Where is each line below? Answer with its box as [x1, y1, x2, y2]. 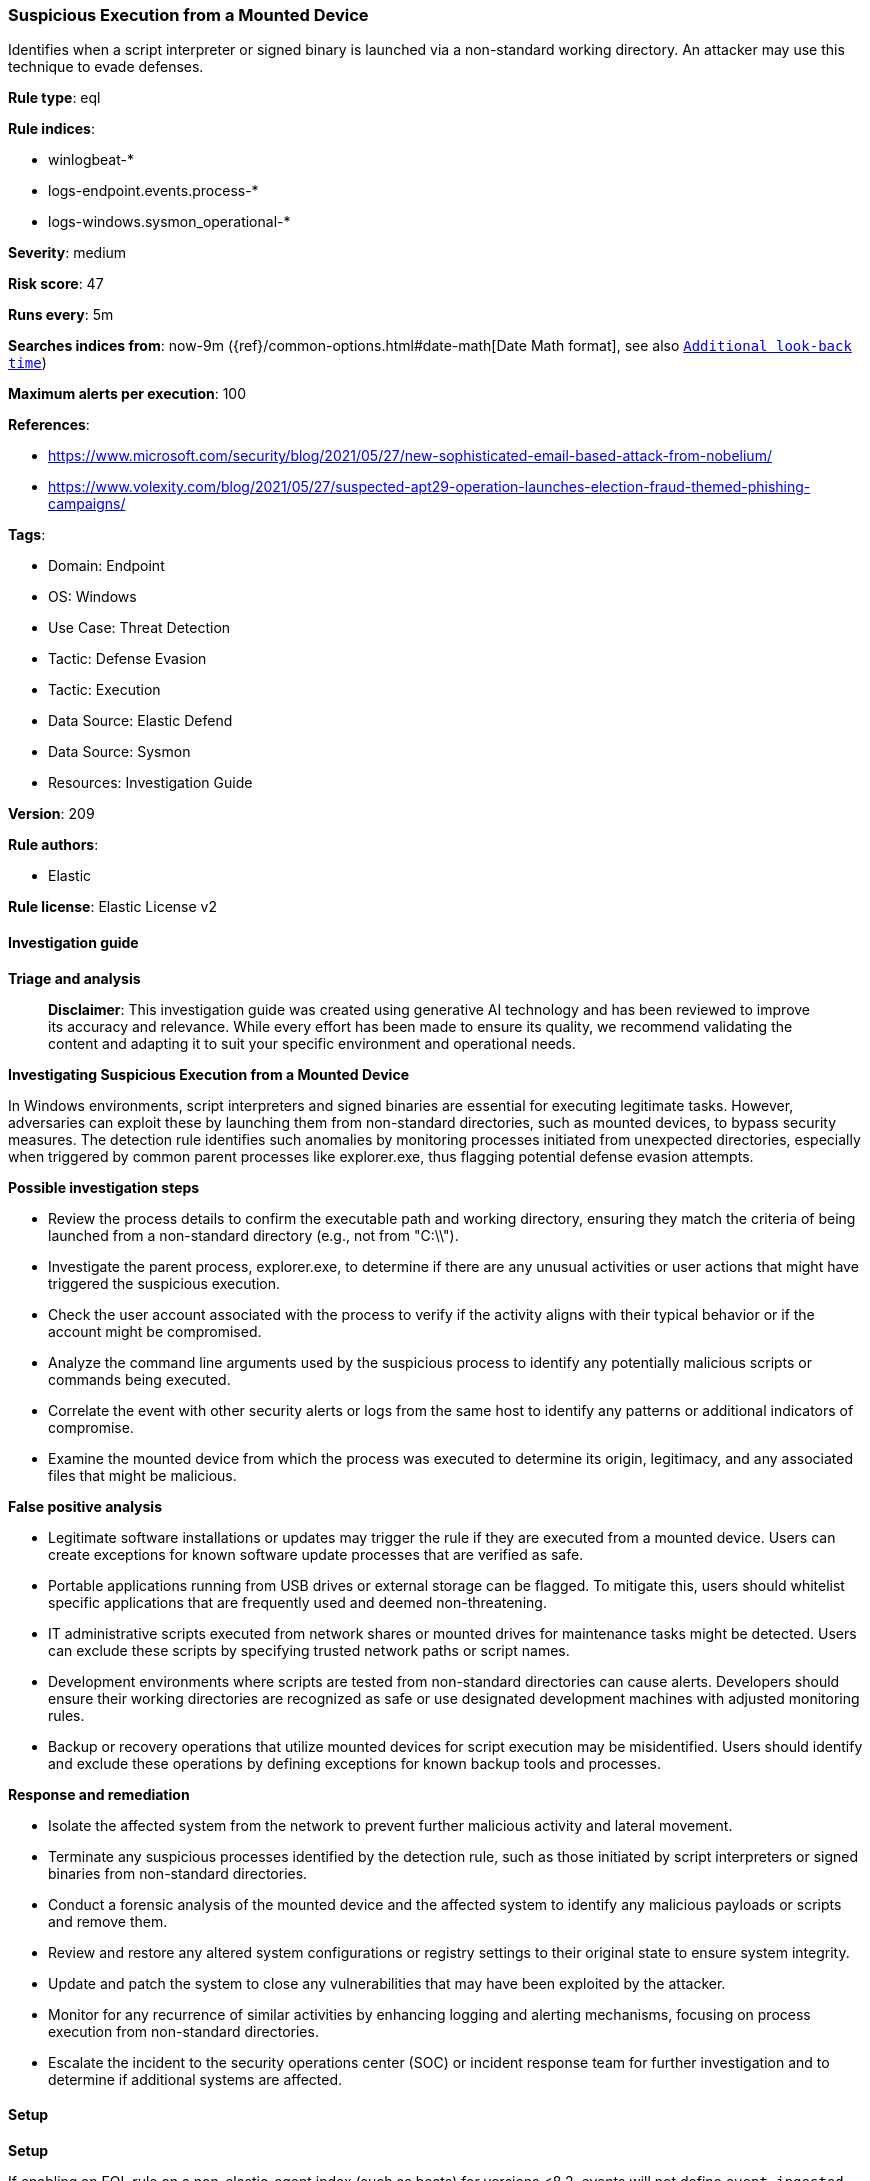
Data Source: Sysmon [48, 743, 191, 761]
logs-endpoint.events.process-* [48, 182, 259, 200]
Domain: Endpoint [48, 557, 165, 575]
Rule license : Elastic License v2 [8, 898, 217, 916]
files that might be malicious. [48, 1466, 237, 1484]
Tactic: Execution [48, 681, 161, 699]
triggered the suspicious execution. [48, 1274, 281, 1292]
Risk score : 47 [8, 275, 104, 293]
